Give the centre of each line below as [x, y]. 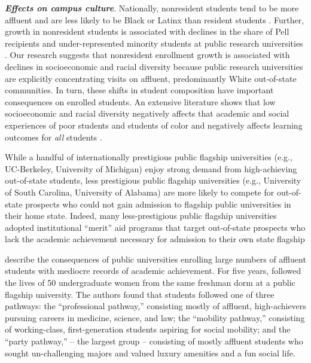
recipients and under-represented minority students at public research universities [154, 43]
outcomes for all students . [54, 137]
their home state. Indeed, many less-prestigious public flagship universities [141, 216]
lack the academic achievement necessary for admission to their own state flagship [155, 239]
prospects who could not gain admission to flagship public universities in [158, 204]
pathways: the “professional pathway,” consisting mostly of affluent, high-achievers [155, 306]
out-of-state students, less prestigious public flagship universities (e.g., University [153, 180]
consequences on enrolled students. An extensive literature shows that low [140, 101]
